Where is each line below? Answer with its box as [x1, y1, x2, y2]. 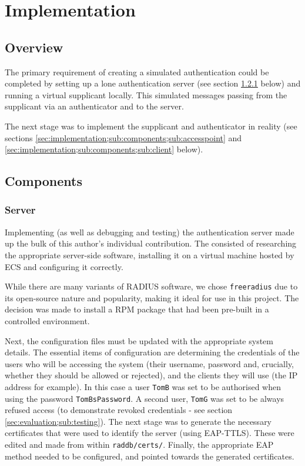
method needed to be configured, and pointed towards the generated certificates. [5, 450, 294, 462]
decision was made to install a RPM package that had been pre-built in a [5, 303, 269, 315]
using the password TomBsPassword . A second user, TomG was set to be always [5, 392, 284, 404]
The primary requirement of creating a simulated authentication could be [5, 65, 269, 78]
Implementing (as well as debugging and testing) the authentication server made [5, 225, 294, 238]
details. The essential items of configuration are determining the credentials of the [5, 346, 300, 358]
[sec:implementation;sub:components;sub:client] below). [5, 143, 203, 155]
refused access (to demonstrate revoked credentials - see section [5, 404, 233, 416]
